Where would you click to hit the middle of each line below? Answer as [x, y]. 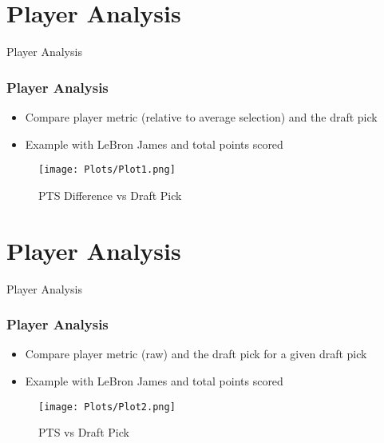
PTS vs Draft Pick [84, 432]
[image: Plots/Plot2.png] [107, 407]
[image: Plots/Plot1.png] [107, 170]
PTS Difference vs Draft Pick [110, 195]
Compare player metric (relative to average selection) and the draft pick [201, 116]
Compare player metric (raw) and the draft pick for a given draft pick [196, 354]
